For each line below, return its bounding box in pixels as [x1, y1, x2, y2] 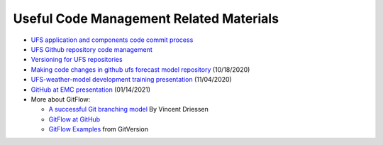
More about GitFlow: [30, 95, 91, 103]
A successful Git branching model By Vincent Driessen [48, 105, 209, 114]
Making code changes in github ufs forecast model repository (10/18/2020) [30, 65, 250, 74]
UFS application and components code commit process [30, 36, 194, 44]
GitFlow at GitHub [48, 114, 101, 124]
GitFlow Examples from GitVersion [48, 125, 149, 134]
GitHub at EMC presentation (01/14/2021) [30, 85, 151, 94]
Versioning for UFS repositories [30, 55, 123, 64]
